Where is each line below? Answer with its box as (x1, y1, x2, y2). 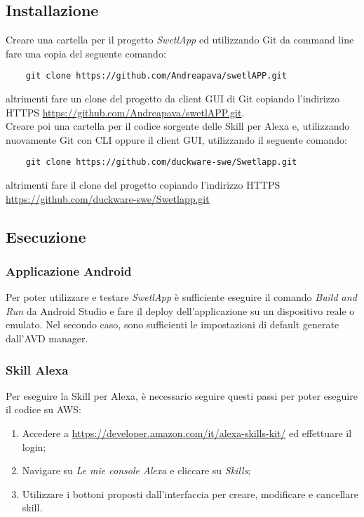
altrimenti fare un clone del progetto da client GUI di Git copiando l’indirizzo (6, 91, 339, 106)
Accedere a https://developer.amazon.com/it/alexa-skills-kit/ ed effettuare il (22, 426, 352, 441)
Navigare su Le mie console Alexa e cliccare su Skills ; (22, 463, 251, 478)
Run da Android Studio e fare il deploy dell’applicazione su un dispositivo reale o (6, 303, 355, 318)
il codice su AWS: (6, 402, 81, 417)
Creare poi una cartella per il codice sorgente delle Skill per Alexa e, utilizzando (6, 119, 350, 133)
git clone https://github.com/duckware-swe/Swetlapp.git (25, 157, 297, 168)
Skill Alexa (6, 361, 69, 378)
